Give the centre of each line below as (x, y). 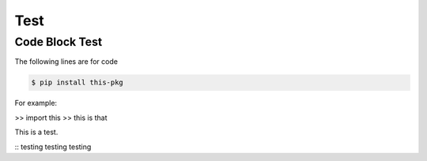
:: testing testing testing (53, 147)
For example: (36, 103)
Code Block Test (59, 42)
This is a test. (36, 132)
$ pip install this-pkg (77, 82)
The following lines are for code (66, 62)
